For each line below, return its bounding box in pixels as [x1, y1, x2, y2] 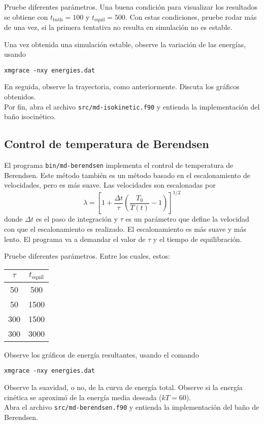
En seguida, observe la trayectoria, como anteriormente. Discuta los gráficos [4, 81, 240, 92]
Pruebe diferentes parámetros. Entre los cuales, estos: [4, 251, 170, 261]
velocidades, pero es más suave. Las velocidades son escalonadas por [4, 180, 216, 190]
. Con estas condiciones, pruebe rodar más [125, 11, 257, 22]
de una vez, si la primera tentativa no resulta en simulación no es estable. [4, 22, 233, 32]
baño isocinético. [4, 111, 56, 122]
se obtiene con [4, 11, 48, 22]
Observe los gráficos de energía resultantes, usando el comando [4, 349, 199, 360]
